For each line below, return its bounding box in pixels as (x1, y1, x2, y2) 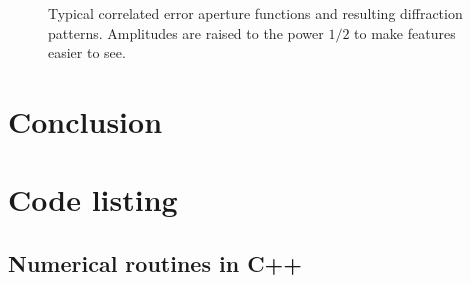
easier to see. (48, 42, 126, 63)
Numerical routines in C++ (8, 247, 303, 278)
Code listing (8, 179, 178, 220)
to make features (354, 22, 456, 43)
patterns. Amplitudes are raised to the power (48, 22, 324, 43)
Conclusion (8, 100, 163, 141)
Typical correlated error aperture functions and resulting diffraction (48, 3, 463, 23)
